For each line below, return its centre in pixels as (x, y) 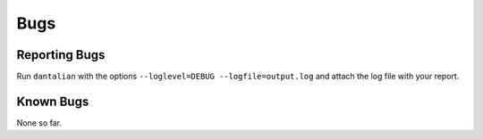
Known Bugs (53, 101)
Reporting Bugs (61, 55)
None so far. (39, 123)
